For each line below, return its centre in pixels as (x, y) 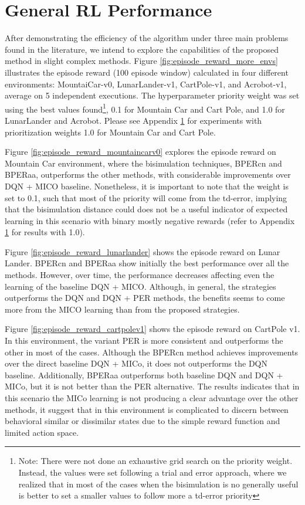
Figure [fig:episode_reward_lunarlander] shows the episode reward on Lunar (143, 251)
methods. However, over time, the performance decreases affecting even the (140, 275)
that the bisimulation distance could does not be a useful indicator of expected (146, 209)
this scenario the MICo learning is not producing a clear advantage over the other (152, 398)
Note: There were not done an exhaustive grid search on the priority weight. (155, 461)
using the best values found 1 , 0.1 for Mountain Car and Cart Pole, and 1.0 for (145, 108)
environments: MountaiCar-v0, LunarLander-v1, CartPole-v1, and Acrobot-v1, (146, 84)
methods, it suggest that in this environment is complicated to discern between (147, 409)
